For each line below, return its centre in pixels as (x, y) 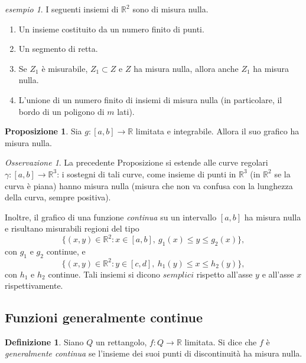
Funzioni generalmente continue (104, 317)
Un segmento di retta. (58, 49)
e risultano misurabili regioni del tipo (72, 228)
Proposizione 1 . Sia (43, 131)
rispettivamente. (34, 286)
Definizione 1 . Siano (44, 341)
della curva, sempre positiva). (58, 197)
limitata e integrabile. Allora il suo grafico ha (217, 131)
